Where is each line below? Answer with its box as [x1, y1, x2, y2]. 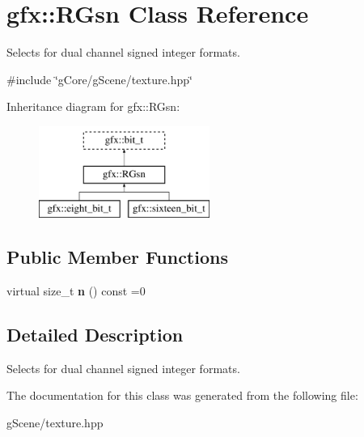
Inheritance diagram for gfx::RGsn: [6, 98, 180, 115]
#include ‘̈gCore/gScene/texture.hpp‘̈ [6, 70, 193, 87]
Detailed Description [6, 322, 184, 347]
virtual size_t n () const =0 [6, 282, 146, 299]
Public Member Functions [6, 244, 228, 269]
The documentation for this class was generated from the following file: [6, 387, 358, 404]
